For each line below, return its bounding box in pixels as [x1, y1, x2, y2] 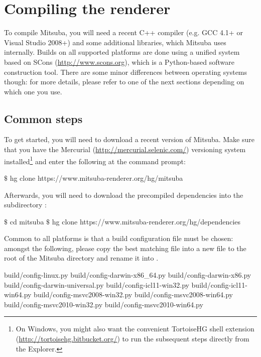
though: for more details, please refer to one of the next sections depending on [4, 76, 244, 87]
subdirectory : [4, 199, 47, 210]
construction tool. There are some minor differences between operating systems [4, 66, 247, 77]
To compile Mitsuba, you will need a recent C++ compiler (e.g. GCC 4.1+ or [4, 27, 243, 38]
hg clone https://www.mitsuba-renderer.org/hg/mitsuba [10, 172, 183, 183]
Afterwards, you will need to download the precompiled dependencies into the [4, 189, 243, 200]
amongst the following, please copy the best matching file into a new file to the [4, 243, 246, 253]
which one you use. [4, 86, 62, 96]
